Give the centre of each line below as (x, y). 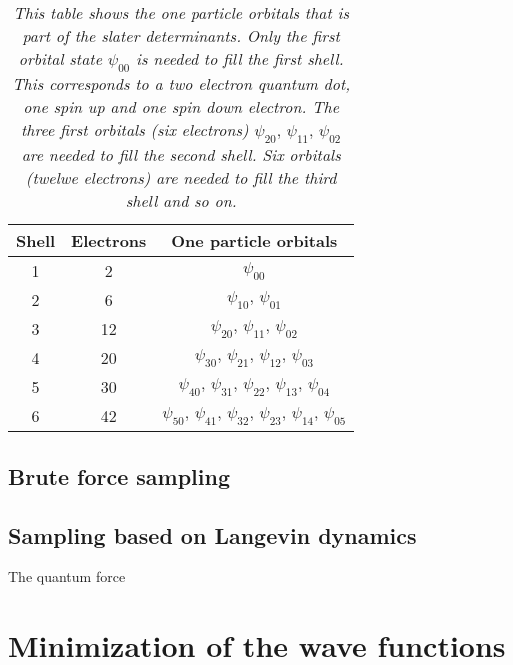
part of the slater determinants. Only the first (181, 35)
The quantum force (67, 576)
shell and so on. (181, 201)
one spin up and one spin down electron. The (181, 107)
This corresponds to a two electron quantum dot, (181, 84)
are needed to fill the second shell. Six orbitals (181, 155)
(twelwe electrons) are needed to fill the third (181, 178)
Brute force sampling (119, 475)
